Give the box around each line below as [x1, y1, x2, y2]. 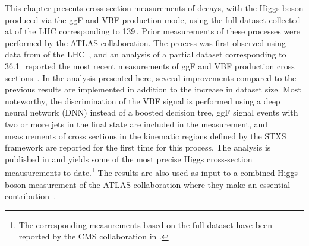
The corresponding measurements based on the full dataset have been [18, 218, 273, 231]
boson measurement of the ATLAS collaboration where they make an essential [5, 178, 291, 190]
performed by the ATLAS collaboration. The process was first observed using [5, 36, 286, 49]
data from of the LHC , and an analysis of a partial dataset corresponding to [5, 48, 286, 60]
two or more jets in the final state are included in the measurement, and [5, 117, 268, 130]
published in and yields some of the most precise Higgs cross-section [5, 152, 253, 165]
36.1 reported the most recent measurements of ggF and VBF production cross [5, 59, 295, 72]
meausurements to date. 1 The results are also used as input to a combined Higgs [5, 165, 298, 178]
